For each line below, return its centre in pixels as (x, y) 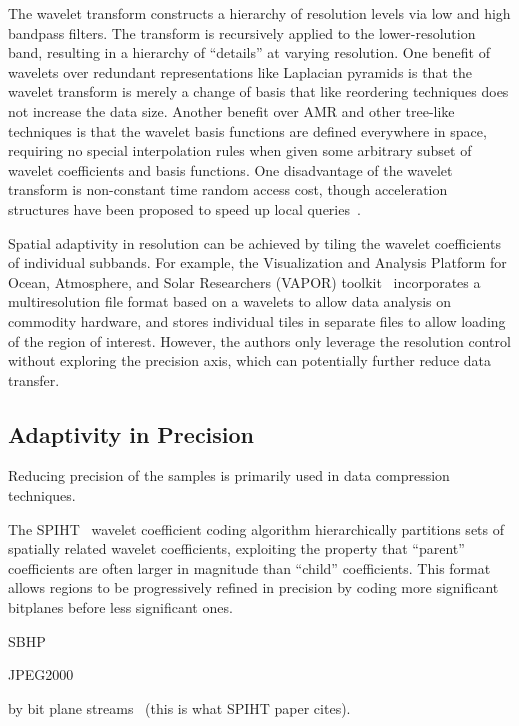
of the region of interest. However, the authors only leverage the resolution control (259, 340)
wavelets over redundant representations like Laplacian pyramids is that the (240, 71)
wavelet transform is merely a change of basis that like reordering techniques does (258, 91)
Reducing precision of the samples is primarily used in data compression (229, 475)
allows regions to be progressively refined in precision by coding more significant (253, 587)
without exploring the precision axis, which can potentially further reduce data (250, 360)
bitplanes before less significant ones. (120, 607)
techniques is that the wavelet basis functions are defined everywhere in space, (247, 130)
